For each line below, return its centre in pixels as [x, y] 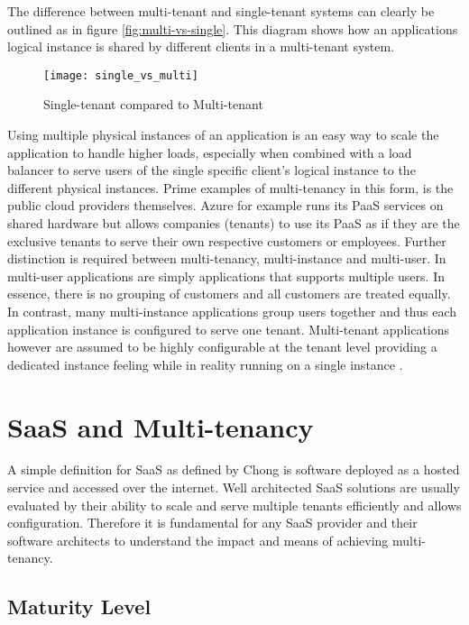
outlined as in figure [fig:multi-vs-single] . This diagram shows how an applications [233, 28]
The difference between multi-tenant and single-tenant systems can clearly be [221, 11]
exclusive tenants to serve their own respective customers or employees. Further [227, 240]
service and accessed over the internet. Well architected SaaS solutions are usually [234, 487]
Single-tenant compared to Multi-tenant [153, 104]
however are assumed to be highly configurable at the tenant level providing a [222, 347]
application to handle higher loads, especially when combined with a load [210, 152]
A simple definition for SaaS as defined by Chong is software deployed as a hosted [234, 469]
